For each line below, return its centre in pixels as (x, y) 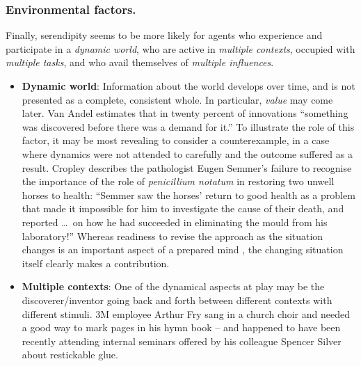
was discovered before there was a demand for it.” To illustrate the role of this (188, 126)
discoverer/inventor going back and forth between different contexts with (177, 300)
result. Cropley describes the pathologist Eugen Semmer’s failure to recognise (187, 167)
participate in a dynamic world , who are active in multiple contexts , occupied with (180, 48)
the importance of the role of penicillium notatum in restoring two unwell (178, 181)
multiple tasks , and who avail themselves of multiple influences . (140, 62)
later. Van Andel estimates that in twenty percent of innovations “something (185, 113)
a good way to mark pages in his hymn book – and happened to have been (181, 327)
